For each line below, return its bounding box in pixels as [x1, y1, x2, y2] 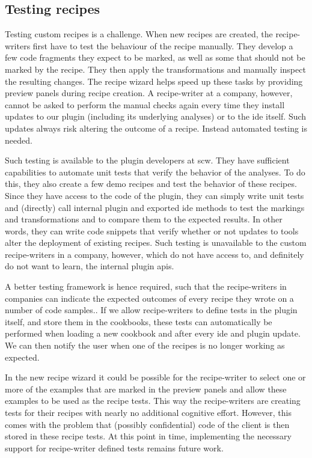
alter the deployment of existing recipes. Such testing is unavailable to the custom [5, 236, 307, 249]
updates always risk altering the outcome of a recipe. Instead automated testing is [5, 121, 307, 134]
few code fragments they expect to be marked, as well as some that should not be [5, 51, 305, 64]
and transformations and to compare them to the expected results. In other [5, 213, 283, 225]
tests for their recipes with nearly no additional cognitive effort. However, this [5, 406, 292, 419]
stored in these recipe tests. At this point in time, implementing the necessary [5, 430, 292, 442]
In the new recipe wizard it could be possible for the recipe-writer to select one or [5, 371, 306, 383]
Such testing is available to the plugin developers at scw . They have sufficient [5, 154, 290, 166]
